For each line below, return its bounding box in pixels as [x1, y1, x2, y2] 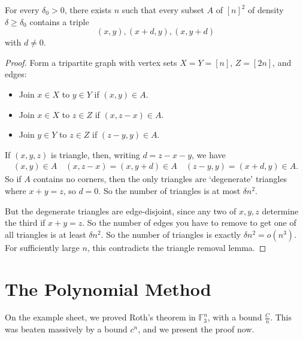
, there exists [64, 4, 112, 16]
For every [5, 4, 40, 16]
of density [248, 4, 284, 16]
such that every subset [122, 4, 204, 16]
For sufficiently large [5, 241, 80, 253]
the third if [5, 216, 46, 229]
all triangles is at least [5, 228, 86, 240]
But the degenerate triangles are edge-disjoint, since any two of [5, 204, 237, 217]
